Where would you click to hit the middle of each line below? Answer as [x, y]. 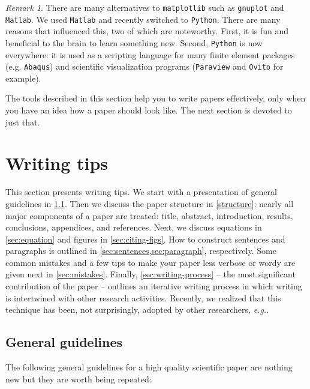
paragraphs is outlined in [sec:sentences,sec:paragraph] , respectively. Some [141, 251]
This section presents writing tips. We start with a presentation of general [141, 192]
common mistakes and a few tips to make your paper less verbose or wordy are [151, 262]
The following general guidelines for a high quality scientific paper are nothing [149, 367]
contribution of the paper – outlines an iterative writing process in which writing [154, 286]
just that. [23, 122]
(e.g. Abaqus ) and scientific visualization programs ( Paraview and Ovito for [145, 66]
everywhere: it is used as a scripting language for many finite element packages [150, 54]
